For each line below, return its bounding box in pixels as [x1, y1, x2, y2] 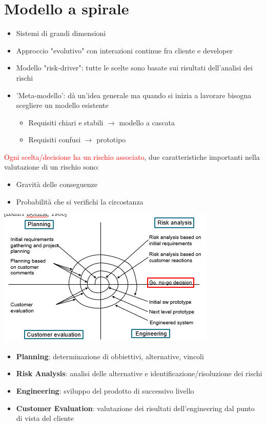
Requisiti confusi [28, 134, 81, 145]
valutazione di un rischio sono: [4, 161, 99, 172]
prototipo [96, 134, 126, 145]
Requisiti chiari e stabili [28, 117, 104, 127]
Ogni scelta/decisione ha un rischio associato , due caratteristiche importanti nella [4, 151, 260, 162]
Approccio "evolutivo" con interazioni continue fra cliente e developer [16, 45, 233, 56]
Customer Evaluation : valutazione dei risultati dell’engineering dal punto [16, 402, 255, 413]
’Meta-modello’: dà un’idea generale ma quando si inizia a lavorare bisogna [16, 89, 252, 100]
